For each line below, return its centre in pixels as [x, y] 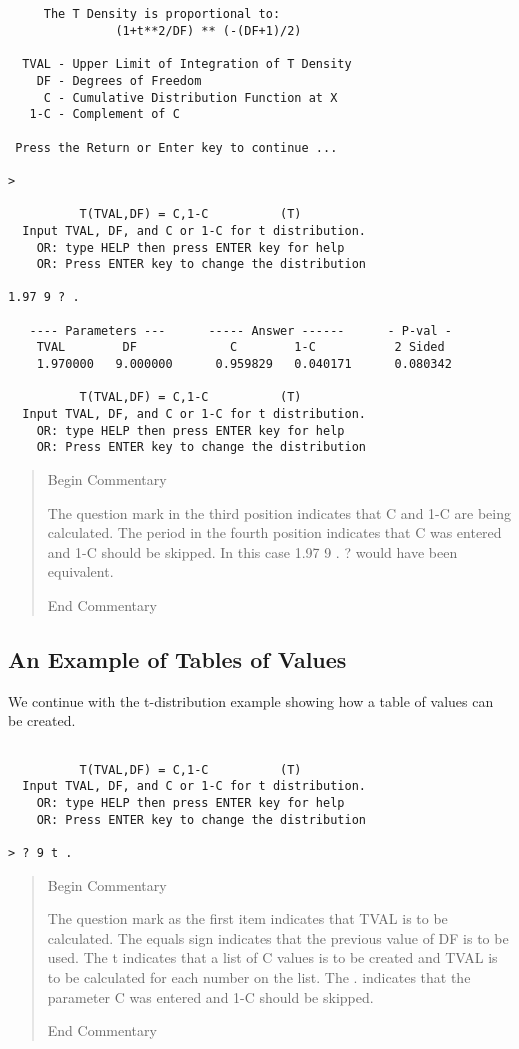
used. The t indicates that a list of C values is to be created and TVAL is [272, 957]
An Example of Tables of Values [177, 658]
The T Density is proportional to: [162, 14]
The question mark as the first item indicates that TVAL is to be [247, 918]
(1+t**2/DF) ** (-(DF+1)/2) [208, 30]
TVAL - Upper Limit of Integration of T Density [187, 64]
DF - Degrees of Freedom [119, 80]
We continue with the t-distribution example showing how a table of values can [251, 700]
